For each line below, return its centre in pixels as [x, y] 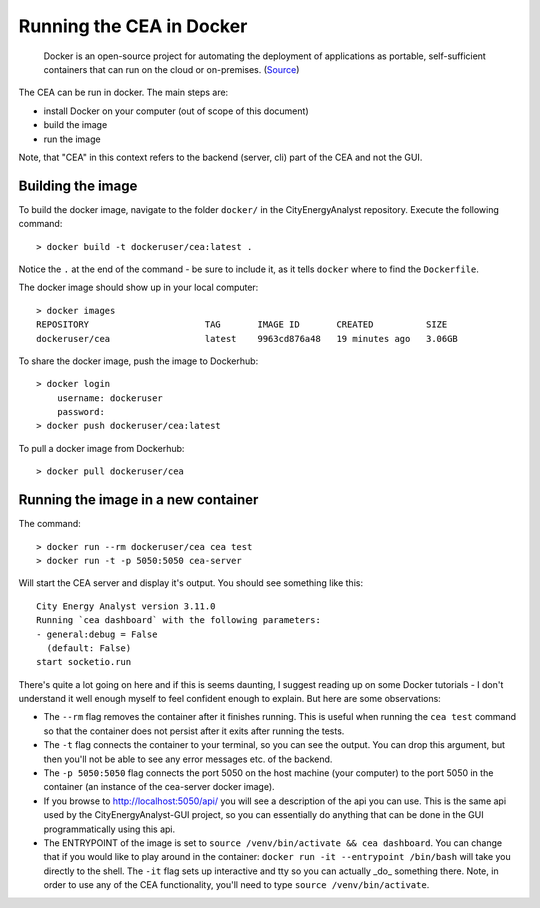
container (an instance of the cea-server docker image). [159, 787]
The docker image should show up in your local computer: [138, 287]
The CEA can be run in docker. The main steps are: [123, 92]
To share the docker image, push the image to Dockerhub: [138, 361]
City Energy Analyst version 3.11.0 [126, 606]
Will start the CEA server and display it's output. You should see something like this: [191, 583]
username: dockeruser [110, 398]
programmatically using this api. [109, 829]
